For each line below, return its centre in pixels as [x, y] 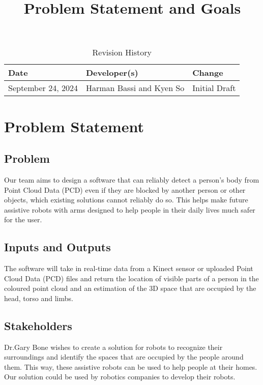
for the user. [23, 219]
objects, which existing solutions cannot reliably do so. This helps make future [126, 200]
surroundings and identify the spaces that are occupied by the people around [124, 357]
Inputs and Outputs [57, 247]
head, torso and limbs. [39, 298]
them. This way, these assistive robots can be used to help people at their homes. [131, 366]
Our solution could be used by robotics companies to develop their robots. [120, 377]
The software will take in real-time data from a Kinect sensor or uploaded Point [129, 268]
